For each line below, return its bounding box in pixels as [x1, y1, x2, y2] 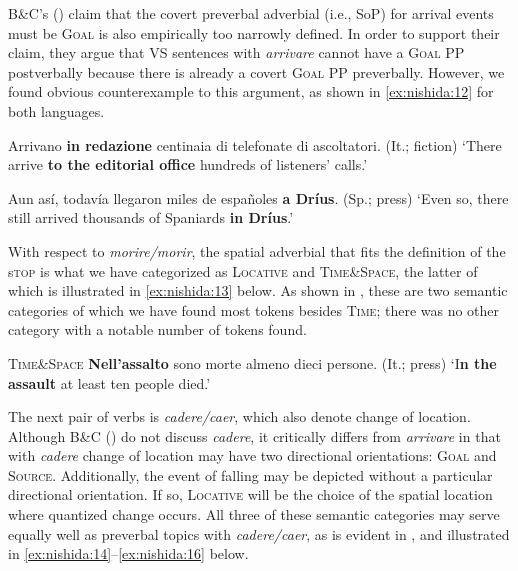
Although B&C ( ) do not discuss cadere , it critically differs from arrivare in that [8, 425, 501, 446]
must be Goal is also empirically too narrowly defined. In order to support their [8, 22, 500, 43]
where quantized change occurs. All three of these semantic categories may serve [8, 504, 500, 525]
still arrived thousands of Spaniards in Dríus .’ [8, 207, 294, 228]
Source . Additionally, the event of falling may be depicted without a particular [8, 464, 493, 485]
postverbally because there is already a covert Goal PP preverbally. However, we [8, 61, 505, 82]
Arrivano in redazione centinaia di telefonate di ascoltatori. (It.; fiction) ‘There [8, 134, 502, 155]
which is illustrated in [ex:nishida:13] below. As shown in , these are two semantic [8, 280, 508, 301]
